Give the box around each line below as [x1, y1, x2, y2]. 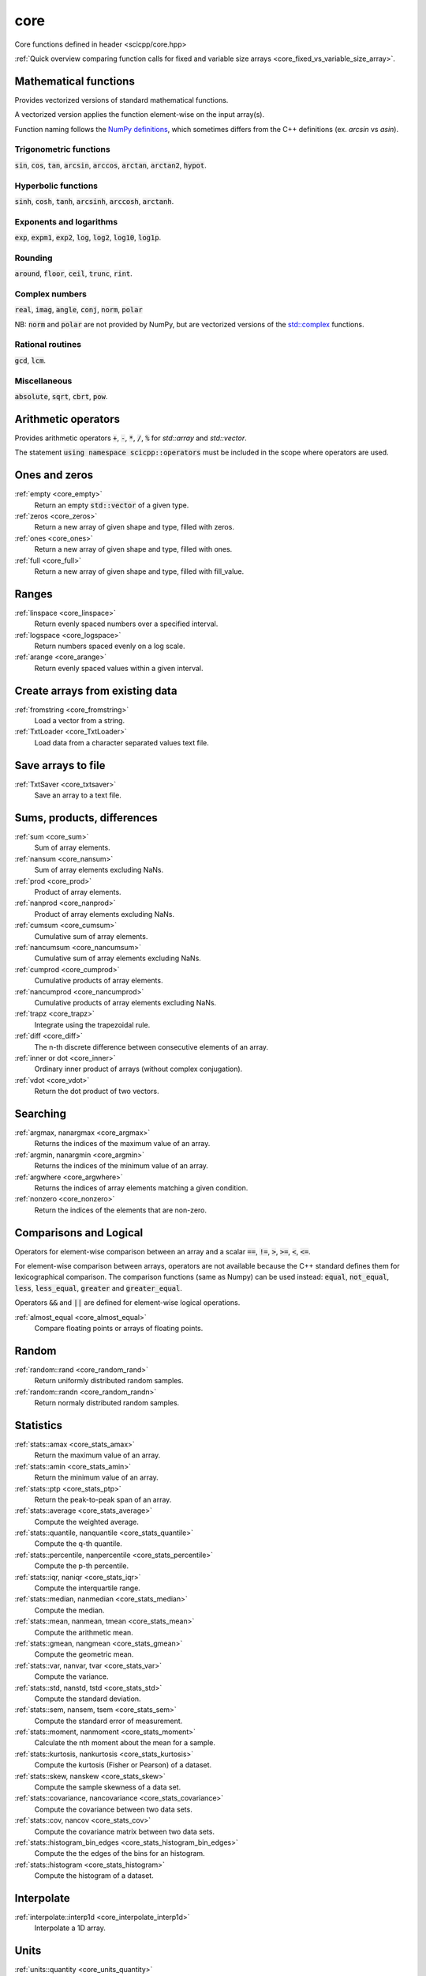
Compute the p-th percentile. [34, 1561, 129, 1571]
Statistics [14, 1419, 63, 1432]
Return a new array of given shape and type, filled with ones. [34, 545, 233, 554]
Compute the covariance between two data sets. [34, 1804, 192, 1814]
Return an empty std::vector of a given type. [34, 500, 189, 510]
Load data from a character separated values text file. [34, 737, 209, 747]
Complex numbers [14, 288, 87, 300]
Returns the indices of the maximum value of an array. [34, 1139, 211, 1148]
